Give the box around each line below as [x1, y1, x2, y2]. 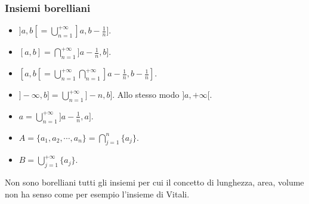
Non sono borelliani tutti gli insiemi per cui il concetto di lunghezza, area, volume [5, 176, 304, 188]
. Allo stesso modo [112, 88, 180, 101]
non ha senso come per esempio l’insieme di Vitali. [5, 187, 190, 200]
